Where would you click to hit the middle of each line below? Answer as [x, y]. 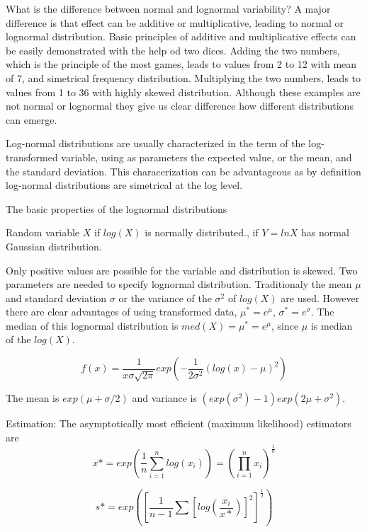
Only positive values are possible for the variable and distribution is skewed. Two [182, 270]
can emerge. [32, 119]
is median [332, 325]
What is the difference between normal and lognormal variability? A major [168, 8]
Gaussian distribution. [54, 246]
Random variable [43, 232]
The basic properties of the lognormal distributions [117, 208]
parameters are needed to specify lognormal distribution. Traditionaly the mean [179, 284]
